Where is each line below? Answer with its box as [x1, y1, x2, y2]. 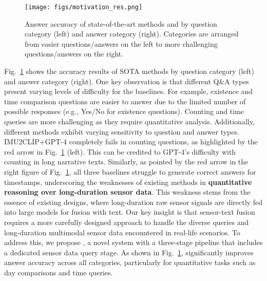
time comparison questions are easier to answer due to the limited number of [4, 96, 246, 106]
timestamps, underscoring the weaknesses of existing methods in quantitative [4, 176, 252, 187]
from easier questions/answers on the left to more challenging [25, 38, 218, 49]
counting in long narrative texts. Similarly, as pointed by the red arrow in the [4, 156, 249, 167]
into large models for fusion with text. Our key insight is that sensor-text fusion [4, 207, 255, 217]
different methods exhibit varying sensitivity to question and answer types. [4, 126, 239, 137]
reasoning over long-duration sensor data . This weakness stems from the [4, 186, 251, 197]
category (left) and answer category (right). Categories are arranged [25, 28, 239, 39]
